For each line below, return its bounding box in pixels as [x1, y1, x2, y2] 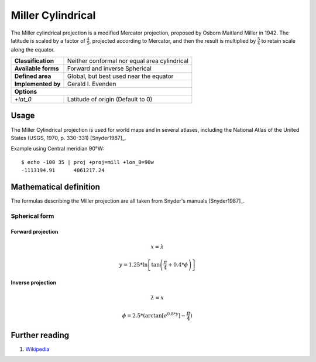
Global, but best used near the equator [67, 72, 174, 80]
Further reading [11, 330, 70, 340]
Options [14, 88, 37, 96]
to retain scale [261, 37, 296, 44]
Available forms [14, 64, 60, 73]
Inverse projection [11, 279, 57, 286]
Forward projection [11, 228, 59, 235]
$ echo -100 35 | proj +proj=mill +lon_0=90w [21, 159, 154, 165]
